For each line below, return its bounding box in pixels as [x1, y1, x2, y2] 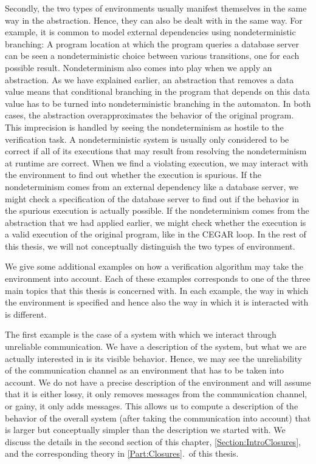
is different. [5, 307, 47, 320]
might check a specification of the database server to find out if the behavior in [5, 192, 300, 205]
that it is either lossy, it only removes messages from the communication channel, [5, 387, 307, 400]
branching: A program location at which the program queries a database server [5, 37, 299, 50]
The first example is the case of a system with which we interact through [5, 328, 276, 341]
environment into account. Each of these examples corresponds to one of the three [5, 272, 311, 285]
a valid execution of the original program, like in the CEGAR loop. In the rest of [5, 228, 306, 241]
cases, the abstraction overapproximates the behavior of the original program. [5, 109, 294, 121]
